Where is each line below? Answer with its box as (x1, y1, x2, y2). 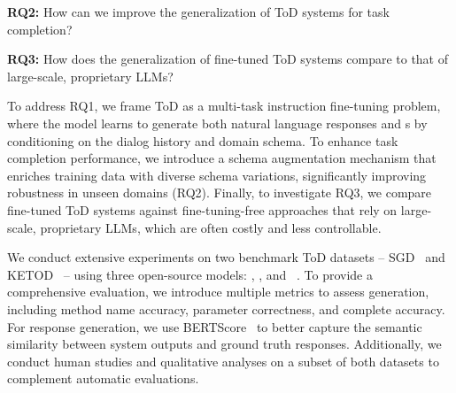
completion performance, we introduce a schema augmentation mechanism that (7, 149, 437, 167)
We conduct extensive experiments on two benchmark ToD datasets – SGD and (7, 248, 445, 266)
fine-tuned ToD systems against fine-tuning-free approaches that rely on (7, 200, 398, 219)
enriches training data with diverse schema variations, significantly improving (7, 166, 427, 184)
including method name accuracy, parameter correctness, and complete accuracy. (7, 299, 445, 318)
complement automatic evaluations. (7, 369, 199, 388)
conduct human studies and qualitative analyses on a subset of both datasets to (7, 351, 439, 370)
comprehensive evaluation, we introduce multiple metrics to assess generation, (7, 282, 429, 301)
